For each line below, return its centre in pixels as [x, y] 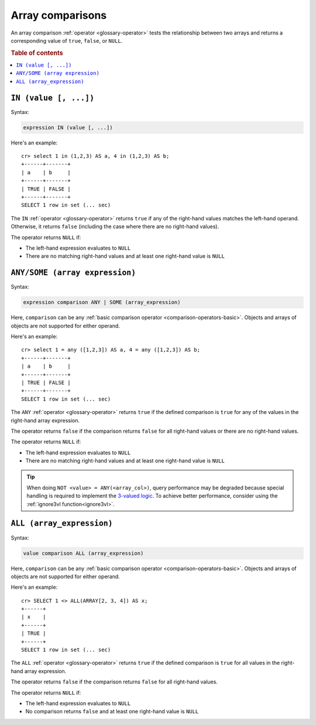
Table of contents [37, 53]
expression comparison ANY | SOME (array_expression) [102, 302]
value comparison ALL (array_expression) [83, 553]
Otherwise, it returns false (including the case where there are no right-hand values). [115, 227]
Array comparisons [59, 15]
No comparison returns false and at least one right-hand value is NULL [112, 712]
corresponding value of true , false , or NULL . [67, 40]
